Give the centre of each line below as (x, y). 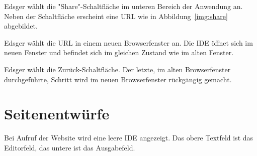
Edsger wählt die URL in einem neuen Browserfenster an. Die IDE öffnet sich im (128, 42)
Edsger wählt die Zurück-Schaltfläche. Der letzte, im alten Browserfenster (117, 69)
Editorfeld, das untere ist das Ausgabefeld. (70, 147)
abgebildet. (21, 26)
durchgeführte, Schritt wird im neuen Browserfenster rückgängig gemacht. (118, 79)
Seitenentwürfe (57, 114)
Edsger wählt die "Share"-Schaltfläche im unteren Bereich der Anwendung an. (123, 6)
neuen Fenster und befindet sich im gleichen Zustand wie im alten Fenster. (119, 52)
